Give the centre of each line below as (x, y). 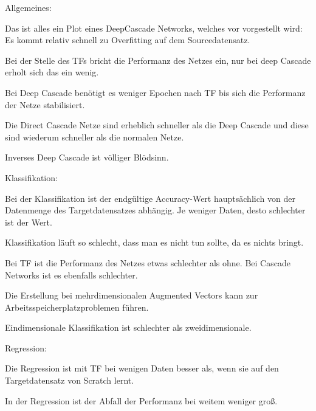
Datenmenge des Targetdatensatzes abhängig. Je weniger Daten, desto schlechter (155, 210)
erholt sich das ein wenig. (52, 72)
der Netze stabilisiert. (45, 104)
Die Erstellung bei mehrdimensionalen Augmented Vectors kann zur (132, 295)
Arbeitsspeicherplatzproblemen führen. (77, 307)
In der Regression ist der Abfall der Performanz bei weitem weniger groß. (141, 400)
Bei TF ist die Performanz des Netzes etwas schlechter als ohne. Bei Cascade (148, 262)
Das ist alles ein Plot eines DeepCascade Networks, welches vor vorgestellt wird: (154, 28)
